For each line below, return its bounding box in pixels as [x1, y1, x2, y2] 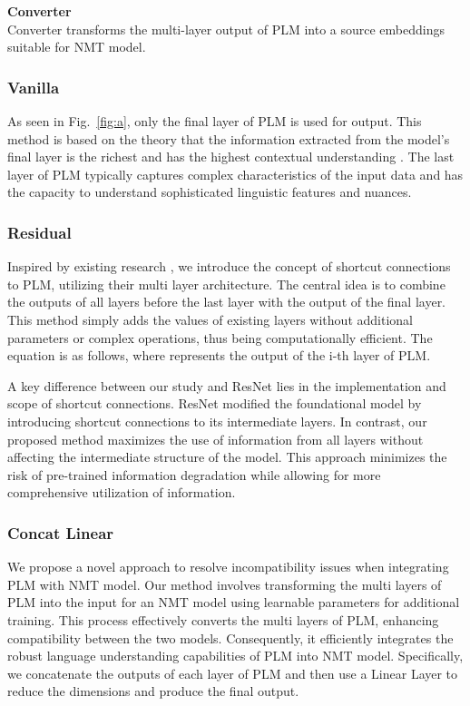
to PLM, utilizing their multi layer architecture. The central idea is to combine [7, 274, 446, 293]
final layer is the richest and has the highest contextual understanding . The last [7, 147, 455, 166]
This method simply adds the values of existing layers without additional [7, 309, 413, 328]
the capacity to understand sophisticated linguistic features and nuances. [7, 182, 412, 201]
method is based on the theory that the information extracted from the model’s [7, 129, 450, 148]
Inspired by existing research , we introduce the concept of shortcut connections [7, 257, 451, 276]
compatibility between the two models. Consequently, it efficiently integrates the [7, 628, 454, 647]
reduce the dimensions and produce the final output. [7, 681, 299, 701]
